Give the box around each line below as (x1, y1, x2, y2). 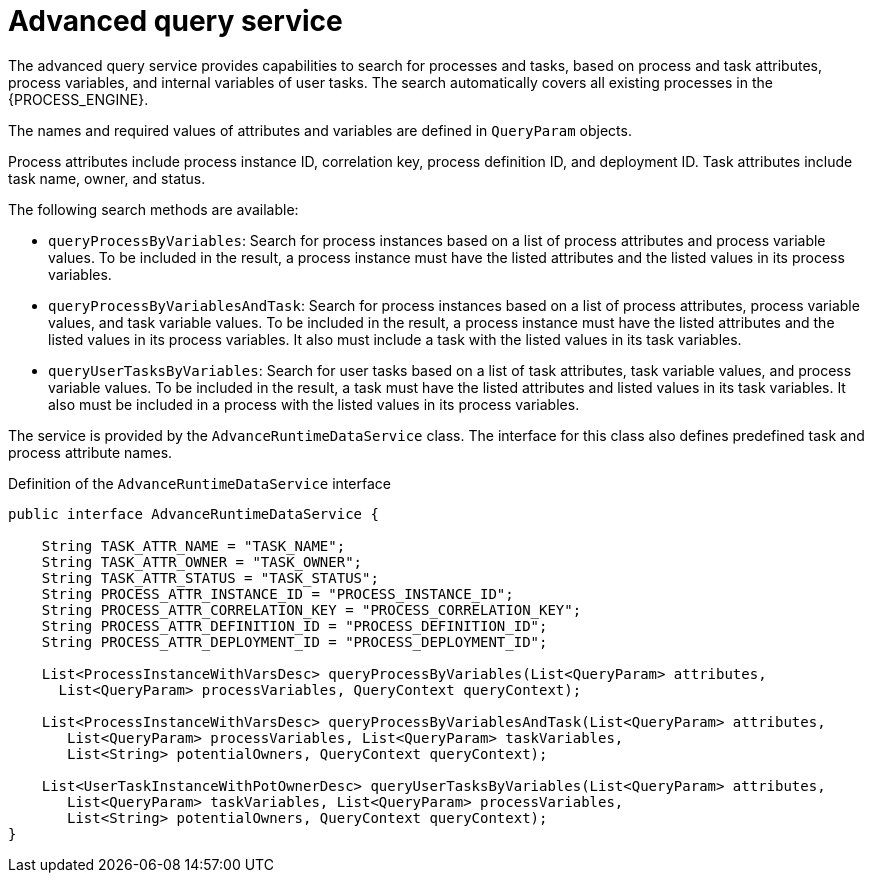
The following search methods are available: (8, 200, 299, 218)
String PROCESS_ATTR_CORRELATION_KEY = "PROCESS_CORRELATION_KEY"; (41, 601, 582, 618)
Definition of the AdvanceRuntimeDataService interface (8, 474, 391, 492)
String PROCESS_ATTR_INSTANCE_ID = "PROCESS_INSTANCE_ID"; (41, 585, 514, 602)
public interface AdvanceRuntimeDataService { (8, 505, 379, 522)
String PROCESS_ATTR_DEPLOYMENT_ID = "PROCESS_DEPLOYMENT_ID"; (41, 633, 548, 650)
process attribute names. (8, 443, 173, 461)
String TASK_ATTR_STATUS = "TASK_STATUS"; (41, 569, 379, 586)
